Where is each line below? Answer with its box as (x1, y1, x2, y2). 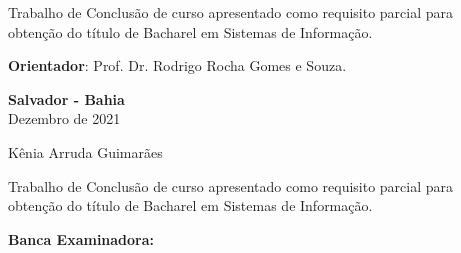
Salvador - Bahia (8, 88, 125, 109)
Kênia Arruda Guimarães (8, 141, 163, 162)
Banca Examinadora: (8, 228, 155, 249)
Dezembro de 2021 (8, 108, 121, 129)
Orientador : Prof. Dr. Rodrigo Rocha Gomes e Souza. (8, 55, 347, 76)
